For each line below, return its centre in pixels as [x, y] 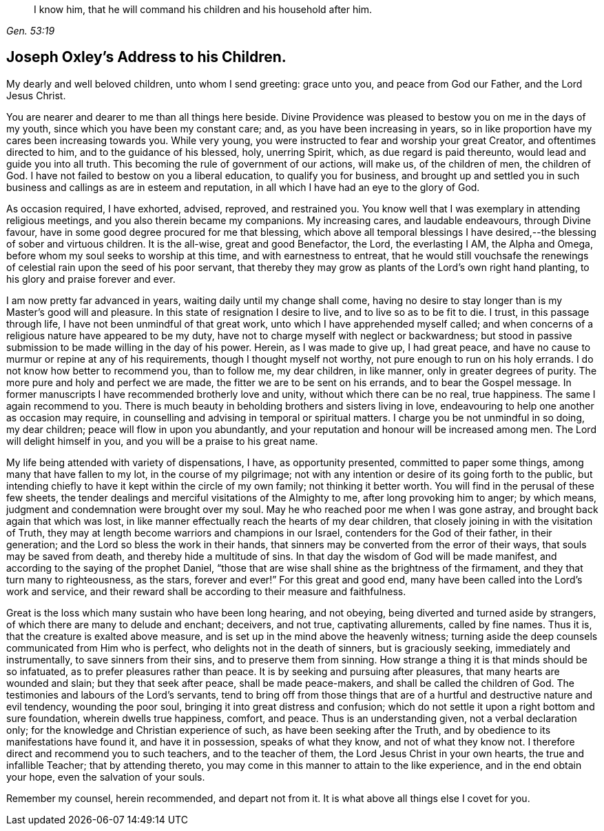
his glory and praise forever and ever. [91, 279]
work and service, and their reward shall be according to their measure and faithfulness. [206, 591]
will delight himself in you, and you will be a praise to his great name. [162, 441]
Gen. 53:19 [31, 31]
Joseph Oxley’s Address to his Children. [146, 57]
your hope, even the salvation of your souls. [106, 777]
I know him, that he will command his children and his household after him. [203, 9]
